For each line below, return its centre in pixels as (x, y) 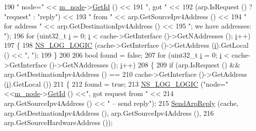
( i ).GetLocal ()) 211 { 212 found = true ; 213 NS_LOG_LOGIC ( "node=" (116, 83)
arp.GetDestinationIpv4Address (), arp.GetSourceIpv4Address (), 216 (109, 113)
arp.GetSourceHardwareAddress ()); (58, 122)
